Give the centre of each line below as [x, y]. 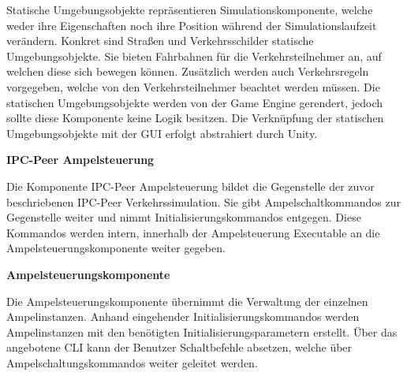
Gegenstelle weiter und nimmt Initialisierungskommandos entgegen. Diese [184, 217]
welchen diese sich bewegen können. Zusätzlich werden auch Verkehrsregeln [188, 71]
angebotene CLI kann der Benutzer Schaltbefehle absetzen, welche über [179, 347]
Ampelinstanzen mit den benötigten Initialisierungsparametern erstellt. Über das [202, 331]
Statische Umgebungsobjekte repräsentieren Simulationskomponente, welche [190, 9]
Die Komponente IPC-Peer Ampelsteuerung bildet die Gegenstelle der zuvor [190, 186]
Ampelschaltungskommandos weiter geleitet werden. [132, 362]
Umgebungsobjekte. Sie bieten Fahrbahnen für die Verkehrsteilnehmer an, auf [194, 56]
